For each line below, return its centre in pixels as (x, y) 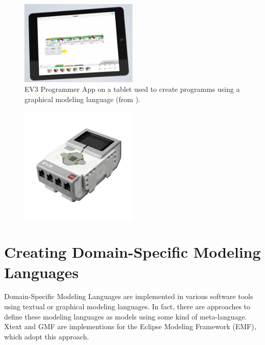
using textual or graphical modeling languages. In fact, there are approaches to (127, 306)
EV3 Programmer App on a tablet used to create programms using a (132, 89)
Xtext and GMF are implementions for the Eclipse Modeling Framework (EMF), (130, 326)
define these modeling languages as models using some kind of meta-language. (126, 316)
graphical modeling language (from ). (83, 99)
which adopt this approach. (47, 336)
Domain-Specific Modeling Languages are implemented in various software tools (129, 296)
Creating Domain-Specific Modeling (132, 252)
